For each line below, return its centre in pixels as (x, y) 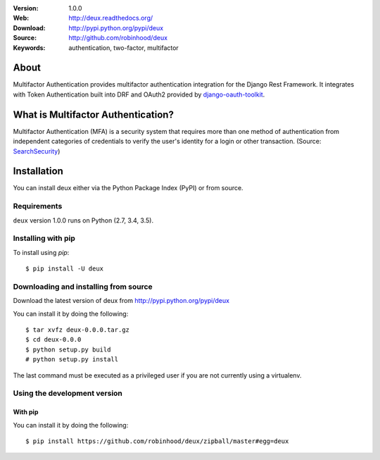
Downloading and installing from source (83, 287)
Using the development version (68, 393)
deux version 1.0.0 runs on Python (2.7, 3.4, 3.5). (83, 220)
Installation (38, 172)
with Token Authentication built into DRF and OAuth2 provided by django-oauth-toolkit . (139, 94)
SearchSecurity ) (37, 151)
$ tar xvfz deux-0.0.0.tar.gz (78, 330)
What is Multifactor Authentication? (93, 114)
